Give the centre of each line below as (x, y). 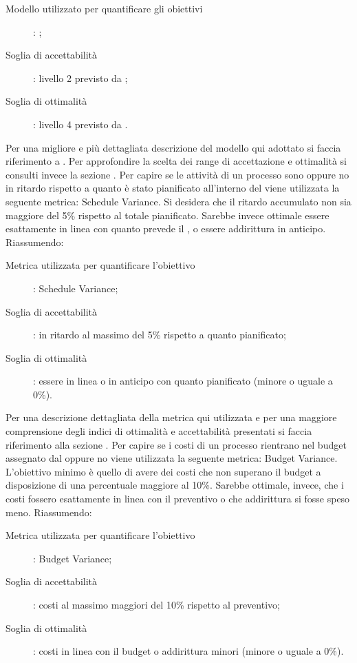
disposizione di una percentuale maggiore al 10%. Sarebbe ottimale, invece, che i (175, 485)
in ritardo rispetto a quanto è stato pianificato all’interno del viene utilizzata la (173, 188)
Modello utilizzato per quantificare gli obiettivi (104, 8)
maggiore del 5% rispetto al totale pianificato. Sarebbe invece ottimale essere (167, 215)
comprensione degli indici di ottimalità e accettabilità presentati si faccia (159, 431)
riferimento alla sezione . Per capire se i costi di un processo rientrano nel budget (176, 444)
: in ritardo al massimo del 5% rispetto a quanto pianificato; (160, 335)
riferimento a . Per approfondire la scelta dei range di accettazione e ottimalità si (176, 161)
